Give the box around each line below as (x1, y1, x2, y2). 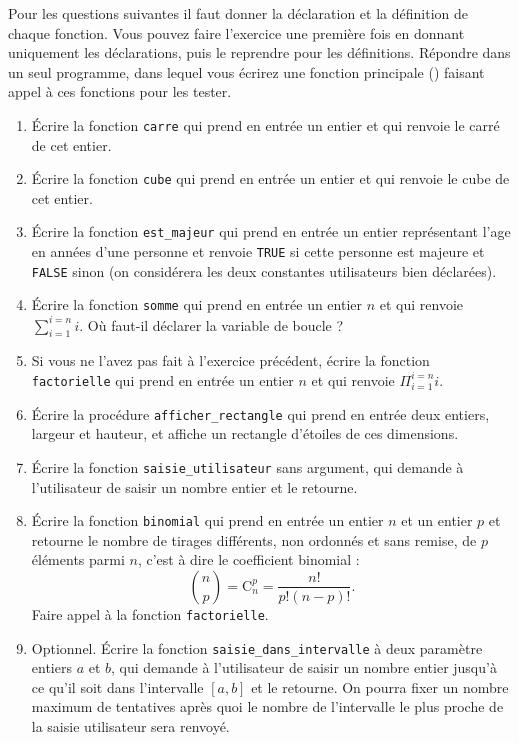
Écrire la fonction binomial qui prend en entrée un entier (31, 510, 384, 531)
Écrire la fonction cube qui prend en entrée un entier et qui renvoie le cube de (31, 168, 510, 189)
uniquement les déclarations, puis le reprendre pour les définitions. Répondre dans (8, 42, 511, 63)
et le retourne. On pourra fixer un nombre (251, 676, 509, 697)
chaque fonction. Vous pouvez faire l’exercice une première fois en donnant (8, 22, 465, 43)
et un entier (401, 510, 473, 531)
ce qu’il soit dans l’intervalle (31, 676, 204, 697)
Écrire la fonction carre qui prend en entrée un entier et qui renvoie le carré (31, 114, 500, 135)
